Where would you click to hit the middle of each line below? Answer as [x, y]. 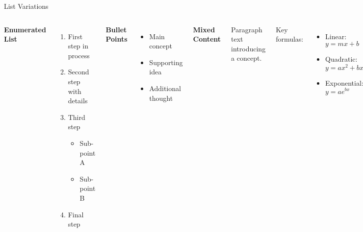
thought [161, 98]
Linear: [336, 36]
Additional [165, 88]
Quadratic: [341, 59]
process [79, 55]
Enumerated [25, 29]
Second [78, 72]
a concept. [246, 58]
